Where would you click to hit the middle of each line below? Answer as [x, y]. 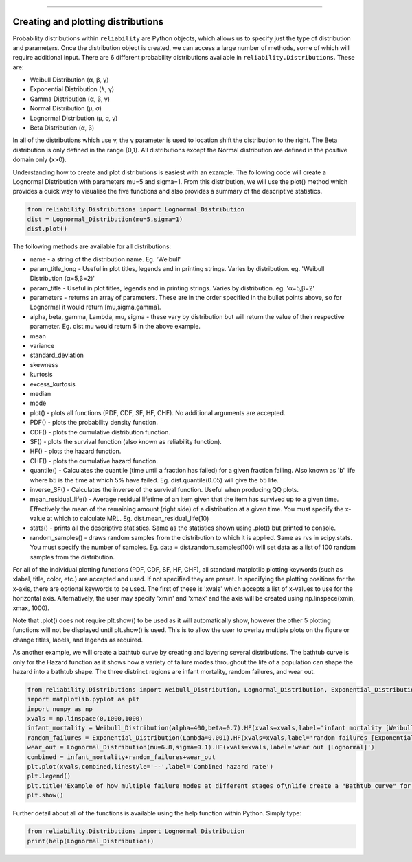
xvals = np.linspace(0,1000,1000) [85, 719]
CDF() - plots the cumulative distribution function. [100, 432]
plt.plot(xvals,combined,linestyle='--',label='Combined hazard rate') [150, 767]
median [41, 393]
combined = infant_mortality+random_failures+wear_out [121, 757]
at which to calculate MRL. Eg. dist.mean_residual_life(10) [128, 519]
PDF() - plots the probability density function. [94, 423]
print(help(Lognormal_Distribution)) [91, 841]
